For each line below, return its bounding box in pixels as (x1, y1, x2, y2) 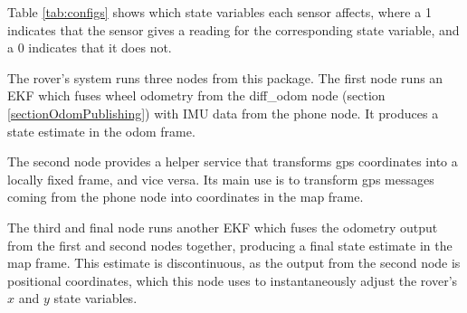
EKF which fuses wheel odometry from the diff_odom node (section (7, 86, 386, 105)
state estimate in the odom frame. (7, 121, 195, 140)
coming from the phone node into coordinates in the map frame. (7, 187, 364, 206)
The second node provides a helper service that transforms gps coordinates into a (7, 152, 458, 171)
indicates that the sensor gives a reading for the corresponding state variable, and (7, 20, 460, 39)
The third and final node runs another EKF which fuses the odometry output (7, 217, 438, 236)
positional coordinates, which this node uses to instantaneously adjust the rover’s (7, 270, 458, 289)
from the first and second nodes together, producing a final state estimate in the (7, 235, 453, 254)
